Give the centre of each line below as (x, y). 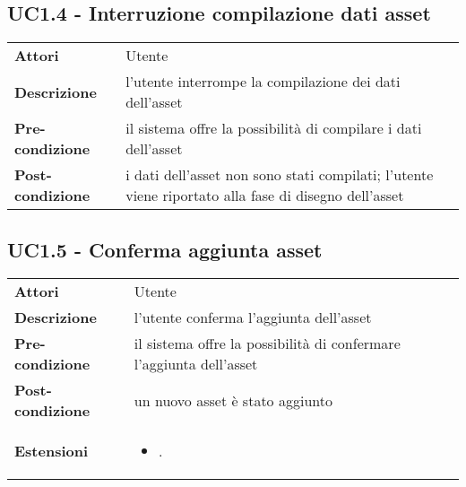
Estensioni (52, 451)
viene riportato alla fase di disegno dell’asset (265, 196)
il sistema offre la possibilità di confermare (267, 344)
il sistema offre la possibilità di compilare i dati (274, 128)
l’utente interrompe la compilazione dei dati (263, 82)
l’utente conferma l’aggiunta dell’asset (253, 317)
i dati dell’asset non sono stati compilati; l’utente (280, 175)
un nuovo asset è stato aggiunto (233, 400)
